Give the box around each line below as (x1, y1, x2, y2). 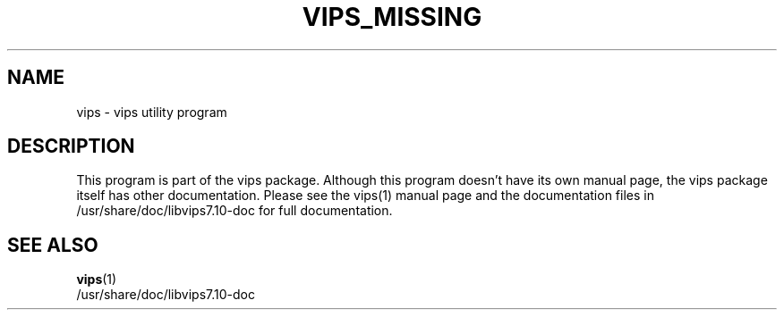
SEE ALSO (7, 233, 98, 256)
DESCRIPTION (7, 135, 135, 158)
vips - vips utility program (76, 104, 227, 120)
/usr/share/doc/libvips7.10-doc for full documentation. (76, 203, 393, 219)
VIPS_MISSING (302, 2, 482, 32)
